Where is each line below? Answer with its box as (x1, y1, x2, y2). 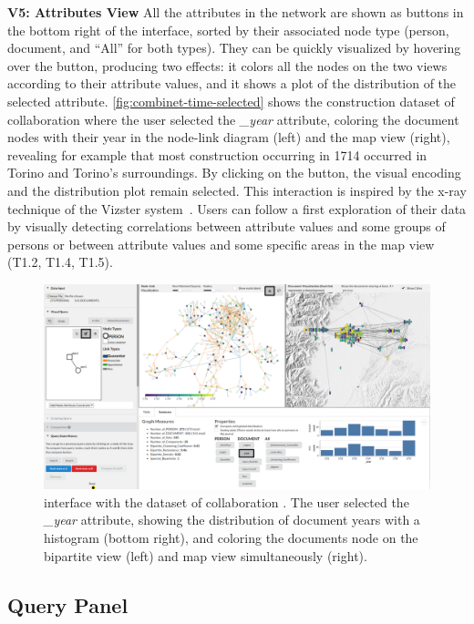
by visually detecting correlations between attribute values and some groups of (7, 217, 446, 236)
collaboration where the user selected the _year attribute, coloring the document (7, 109, 459, 128)
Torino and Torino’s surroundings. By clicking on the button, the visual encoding (7, 163, 461, 182)
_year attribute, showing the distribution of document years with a (44, 510, 420, 529)
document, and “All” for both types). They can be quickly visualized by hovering (7, 38, 461, 57)
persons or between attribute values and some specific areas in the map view (7, 234, 435, 253)
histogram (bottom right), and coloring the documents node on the (44, 527, 418, 547)
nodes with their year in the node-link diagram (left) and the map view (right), (7, 128, 450, 147)
